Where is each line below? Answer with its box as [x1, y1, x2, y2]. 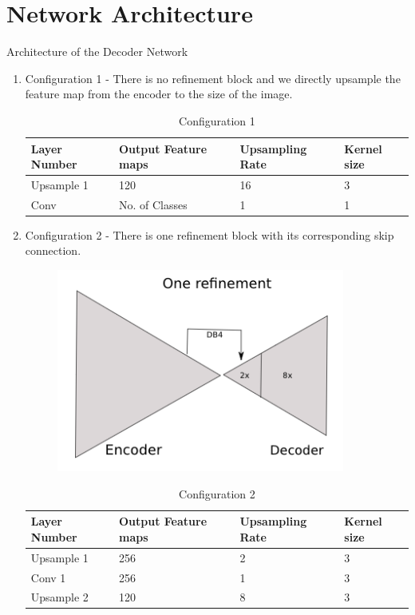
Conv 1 [30, 569, 66, 585]
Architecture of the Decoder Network [6, 43, 188, 60]
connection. [25, 242, 81, 259]
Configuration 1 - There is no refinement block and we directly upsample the [25, 69, 401, 86]
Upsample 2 [30, 589, 89, 605]
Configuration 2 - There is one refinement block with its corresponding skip [25, 226, 394, 243]
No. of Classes [119, 196, 188, 212]
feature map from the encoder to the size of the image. [25, 85, 293, 102]
